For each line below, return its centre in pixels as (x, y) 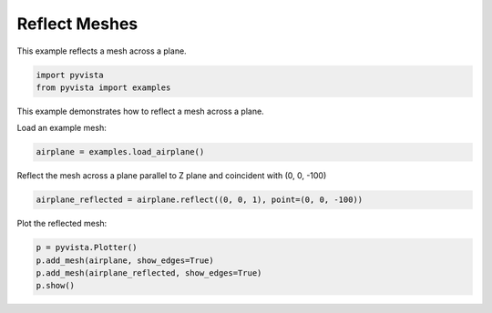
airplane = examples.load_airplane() (120, 152)
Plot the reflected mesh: (62, 224)
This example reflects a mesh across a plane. (102, 51)
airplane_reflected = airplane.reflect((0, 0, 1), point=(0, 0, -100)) (200, 200)
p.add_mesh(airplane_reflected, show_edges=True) (149, 273)
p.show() (56, 286)
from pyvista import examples (103, 87)
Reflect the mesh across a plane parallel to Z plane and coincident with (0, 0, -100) (172, 176)
